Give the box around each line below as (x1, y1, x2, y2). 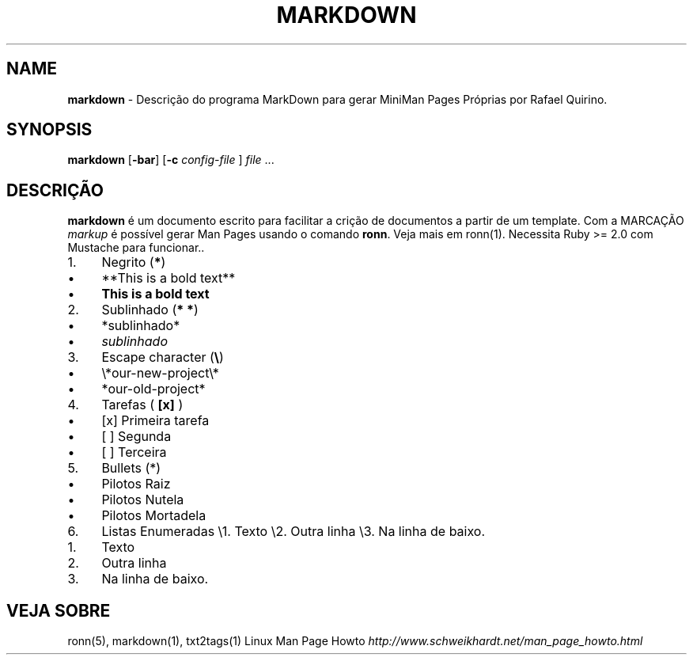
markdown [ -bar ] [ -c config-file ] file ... (67, 153, 275, 167)
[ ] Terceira (101, 444, 167, 461)
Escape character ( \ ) (101, 349, 224, 366)
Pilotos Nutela (101, 492, 184, 508)
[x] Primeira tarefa (101, 412, 210, 429)
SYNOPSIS (6, 120, 93, 140)
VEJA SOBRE (6, 600, 111, 621)
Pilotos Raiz (101, 476, 171, 492)
